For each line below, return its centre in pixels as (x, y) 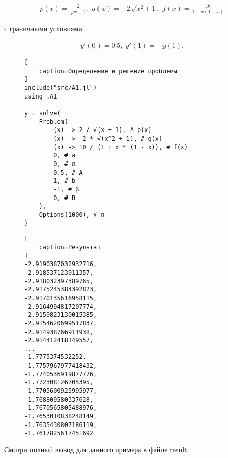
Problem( (53, 122)
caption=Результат (70, 247)
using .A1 (41, 96)
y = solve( (43, 113)
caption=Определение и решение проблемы (108, 71)
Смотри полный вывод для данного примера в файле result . (97, 450)
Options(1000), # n (72, 215)
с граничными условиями (43, 28)
